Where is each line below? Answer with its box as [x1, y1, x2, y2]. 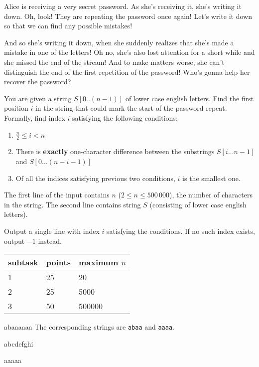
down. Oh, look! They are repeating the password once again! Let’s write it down [4, 10, 252, 21]
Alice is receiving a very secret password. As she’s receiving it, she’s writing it [4, 1, 242, 11]
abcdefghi [4, 338, 33, 349]
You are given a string [4, 93, 72, 103]
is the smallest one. [182, 173, 241, 183]
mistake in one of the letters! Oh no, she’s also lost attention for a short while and [4, 47, 255, 57]
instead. [38, 235, 62, 246]
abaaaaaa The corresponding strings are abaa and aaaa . [4, 322, 174, 332]
